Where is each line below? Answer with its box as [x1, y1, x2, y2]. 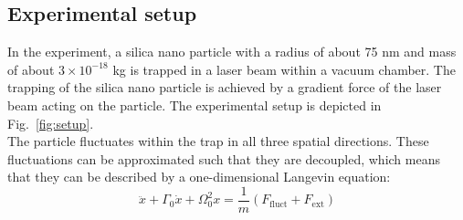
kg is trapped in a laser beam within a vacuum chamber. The [112, 59, 456, 79]
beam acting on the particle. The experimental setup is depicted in [7, 95, 382, 114]
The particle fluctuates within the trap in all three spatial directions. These [7, 131, 429, 151]
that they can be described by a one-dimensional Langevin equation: [7, 167, 391, 186]
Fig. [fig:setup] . [7, 113, 94, 132]
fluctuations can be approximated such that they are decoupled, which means [7, 149, 440, 168]
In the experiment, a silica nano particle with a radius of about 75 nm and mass [7, 42, 457, 61]
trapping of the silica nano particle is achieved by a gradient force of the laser [7, 78, 442, 97]
